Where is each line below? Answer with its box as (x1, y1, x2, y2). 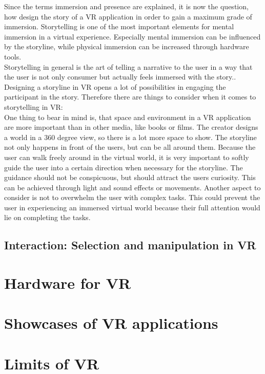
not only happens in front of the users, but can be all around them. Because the (4, 142, 256, 152)
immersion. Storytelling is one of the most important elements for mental (4, 21, 234, 32)
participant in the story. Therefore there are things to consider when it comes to (4, 91, 256, 102)
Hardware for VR (4, 272, 131, 293)
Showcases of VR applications (4, 312, 218, 333)
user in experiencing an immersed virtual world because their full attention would (4, 202, 260, 212)
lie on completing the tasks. (4, 212, 91, 223)
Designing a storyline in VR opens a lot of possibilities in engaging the (4, 81, 226, 92)
